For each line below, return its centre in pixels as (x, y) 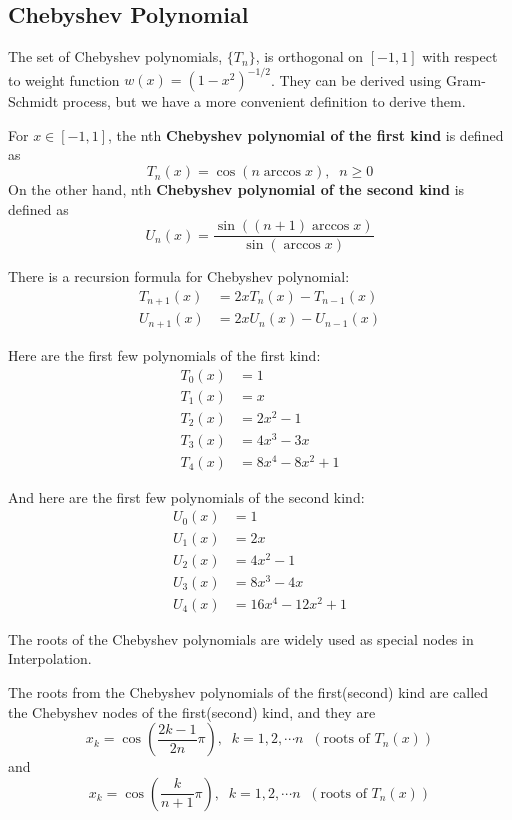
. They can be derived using (356, 79)
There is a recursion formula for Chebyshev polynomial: (179, 276)
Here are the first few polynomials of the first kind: (164, 354)
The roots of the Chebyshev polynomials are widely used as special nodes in (241, 638)
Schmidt (33, 101)
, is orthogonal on (309, 56)
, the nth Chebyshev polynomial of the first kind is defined (306, 134)
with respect (460, 56)
